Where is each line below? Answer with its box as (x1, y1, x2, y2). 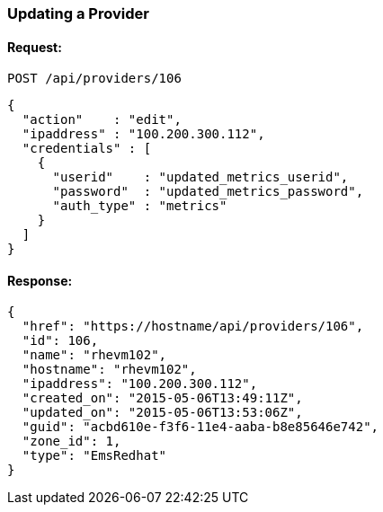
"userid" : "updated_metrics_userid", (52, 170, 349, 185)
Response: (7, 272, 73, 288)
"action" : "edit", (22, 112, 182, 128)
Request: (7, 39, 62, 55)
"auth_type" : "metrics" (52, 199, 227, 214)
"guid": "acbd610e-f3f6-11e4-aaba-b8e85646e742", (22, 419, 379, 435)
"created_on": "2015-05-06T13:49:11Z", (22, 391, 303, 406)
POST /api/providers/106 (7, 71, 182, 86)
